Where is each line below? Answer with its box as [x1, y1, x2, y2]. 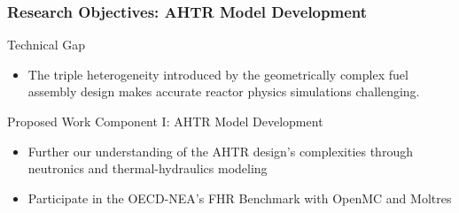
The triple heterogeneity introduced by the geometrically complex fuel [27, 65, 408, 83]
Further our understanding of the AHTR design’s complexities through [27, 141, 413, 160]
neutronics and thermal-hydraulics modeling [27, 159, 268, 178]
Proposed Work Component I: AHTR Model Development [7, 112, 323, 130]
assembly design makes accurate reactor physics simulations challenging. [27, 82, 420, 101]
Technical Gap [7, 35, 85, 54]
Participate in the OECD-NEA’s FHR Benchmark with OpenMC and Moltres [27, 188, 452, 207]
